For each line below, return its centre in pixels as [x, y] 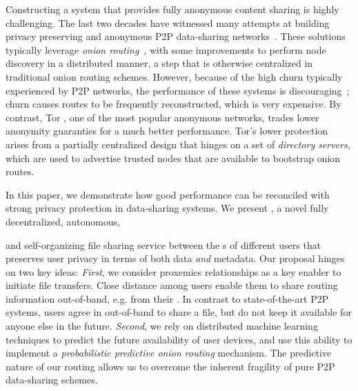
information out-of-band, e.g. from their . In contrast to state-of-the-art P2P [167, 298]
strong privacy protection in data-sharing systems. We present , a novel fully [167, 208]
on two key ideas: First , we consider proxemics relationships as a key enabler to [173, 271]
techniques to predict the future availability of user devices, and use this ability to [179, 339]
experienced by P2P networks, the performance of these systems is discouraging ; [178, 90]
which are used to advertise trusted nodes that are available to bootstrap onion [173, 158]
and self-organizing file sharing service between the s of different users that [163, 244]
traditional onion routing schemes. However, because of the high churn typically [174, 76]
